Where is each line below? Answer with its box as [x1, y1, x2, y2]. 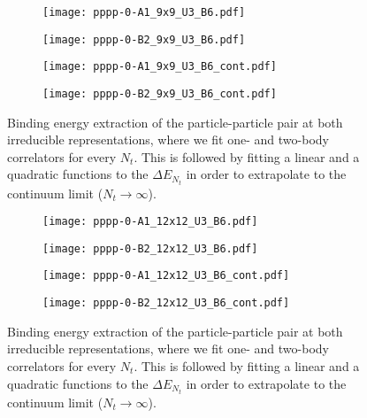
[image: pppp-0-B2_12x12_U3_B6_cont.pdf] [42, 297, 290, 310]
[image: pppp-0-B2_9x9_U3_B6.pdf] [42, 33, 246, 46]
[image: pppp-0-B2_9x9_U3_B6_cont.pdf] [42, 87, 277, 100]
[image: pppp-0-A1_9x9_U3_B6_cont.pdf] [42, 60, 277, 74]
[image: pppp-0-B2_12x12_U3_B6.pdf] [42, 242, 258, 255]
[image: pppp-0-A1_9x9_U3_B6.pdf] [42, 6, 246, 19]
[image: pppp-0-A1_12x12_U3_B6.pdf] [42, 215, 258, 228]
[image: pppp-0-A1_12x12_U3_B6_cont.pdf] [42, 269, 290, 283]
